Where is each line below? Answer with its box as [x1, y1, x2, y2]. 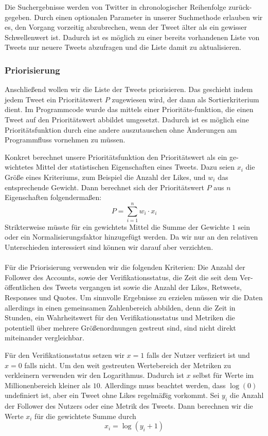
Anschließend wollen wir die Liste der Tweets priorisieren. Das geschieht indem [5, 84, 253, 95]
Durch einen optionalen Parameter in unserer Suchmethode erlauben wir [34, 11, 263, 22]
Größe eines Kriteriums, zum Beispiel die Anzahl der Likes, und [5, 171, 206, 182]
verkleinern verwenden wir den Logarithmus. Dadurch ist [5, 370, 184, 380]
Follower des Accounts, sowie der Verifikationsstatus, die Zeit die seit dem [5, 271, 238, 282]
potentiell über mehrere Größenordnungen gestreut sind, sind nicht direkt [5, 322, 236, 333]
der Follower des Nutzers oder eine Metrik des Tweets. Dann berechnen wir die [5, 401, 253, 411]
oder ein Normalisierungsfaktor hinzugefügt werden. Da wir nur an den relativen [5, 231, 258, 242]
